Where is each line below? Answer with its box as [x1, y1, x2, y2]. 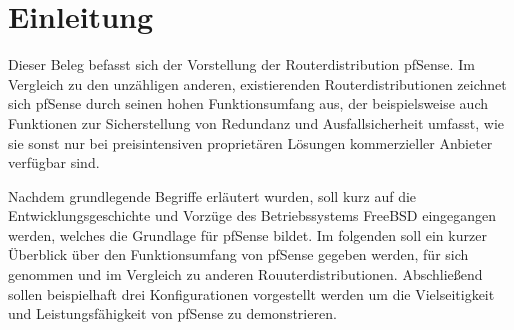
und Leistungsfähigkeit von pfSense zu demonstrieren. [8, 303, 337, 324]
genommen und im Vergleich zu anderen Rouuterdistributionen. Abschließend [8, 264, 483, 285]
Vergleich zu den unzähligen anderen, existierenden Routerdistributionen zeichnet [8, 73, 507, 94]
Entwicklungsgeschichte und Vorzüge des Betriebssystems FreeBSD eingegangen [8, 205, 497, 226]
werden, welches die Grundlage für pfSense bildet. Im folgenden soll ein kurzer [8, 224, 487, 245]
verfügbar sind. [8, 152, 100, 173]
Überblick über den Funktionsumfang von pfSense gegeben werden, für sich [8, 244, 469, 265]
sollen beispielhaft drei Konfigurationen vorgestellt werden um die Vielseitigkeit [8, 283, 495, 304]
